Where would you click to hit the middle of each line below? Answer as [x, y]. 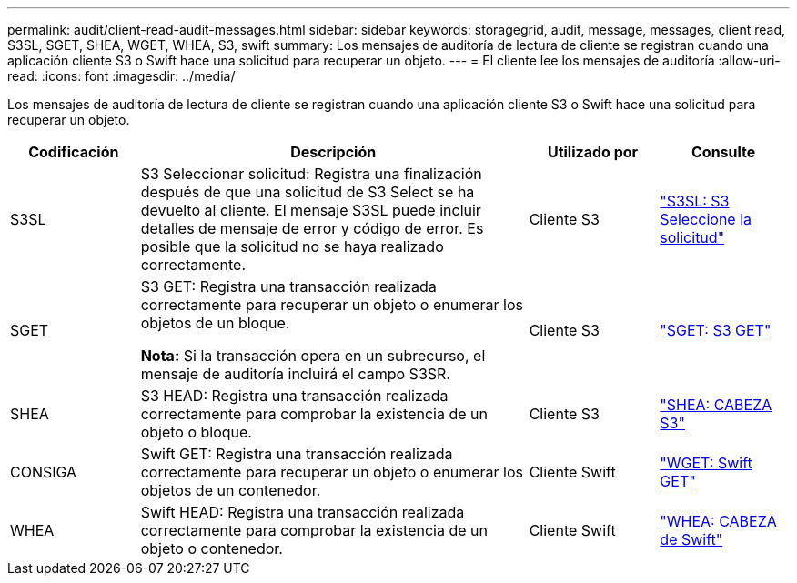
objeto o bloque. [196, 432]
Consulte [723, 152]
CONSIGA [44, 472]
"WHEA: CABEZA [718, 521]
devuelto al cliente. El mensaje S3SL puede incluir [311, 210]
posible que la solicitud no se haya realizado [292, 246]
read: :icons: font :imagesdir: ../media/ [121, 76]
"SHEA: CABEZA [716, 405]
